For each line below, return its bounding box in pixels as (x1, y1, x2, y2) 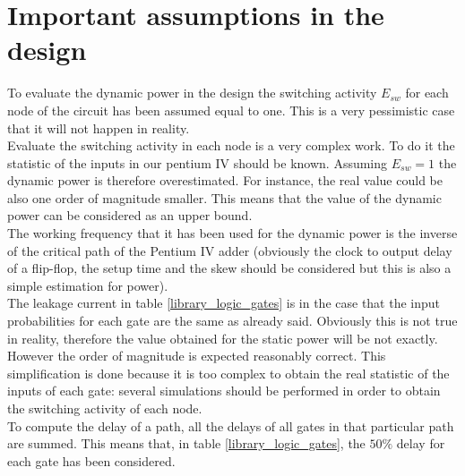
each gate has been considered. (7, 451, 176, 470)
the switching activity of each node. (7, 399, 202, 417)
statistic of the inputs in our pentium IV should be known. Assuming (7, 153, 388, 172)
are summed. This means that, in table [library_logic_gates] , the (7, 434, 366, 453)
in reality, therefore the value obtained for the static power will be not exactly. (7, 328, 438, 347)
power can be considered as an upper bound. (7, 206, 253, 225)
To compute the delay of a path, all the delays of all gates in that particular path (7, 416, 454, 435)
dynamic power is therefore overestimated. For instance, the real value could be (7, 171, 443, 190)
